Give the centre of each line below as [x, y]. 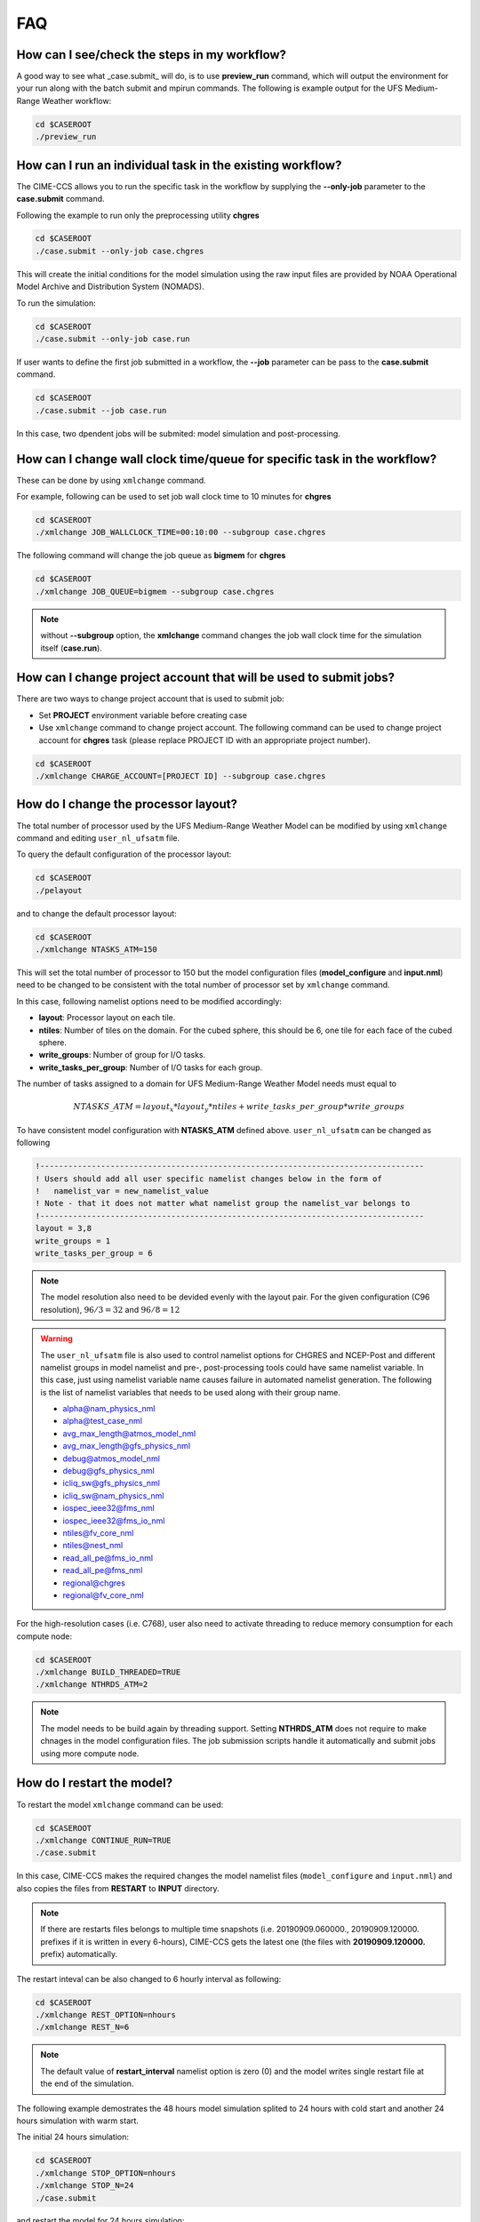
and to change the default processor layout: [96, 913]
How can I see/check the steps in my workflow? [152, 55]
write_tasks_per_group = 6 [94, 1253]
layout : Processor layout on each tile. [107, 1018]
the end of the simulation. [87, 2083]
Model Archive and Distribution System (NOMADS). [110, 287]
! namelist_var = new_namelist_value [122, 1191]
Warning [56, 1339]
